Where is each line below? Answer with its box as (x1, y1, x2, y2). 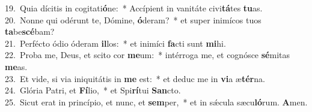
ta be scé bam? (5, 25, 55, 38)
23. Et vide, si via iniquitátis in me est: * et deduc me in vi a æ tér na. (5, 72, 265, 84)
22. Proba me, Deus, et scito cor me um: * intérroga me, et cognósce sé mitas (5, 49, 290, 61)
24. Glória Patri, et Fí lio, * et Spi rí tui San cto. (5, 84, 181, 96)
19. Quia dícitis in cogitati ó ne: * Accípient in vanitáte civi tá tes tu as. (5, 2, 263, 14)
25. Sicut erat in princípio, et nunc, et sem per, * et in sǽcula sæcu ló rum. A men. (5, 95, 308, 108)
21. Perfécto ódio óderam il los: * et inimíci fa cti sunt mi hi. (5, 37, 226, 49)
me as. (5, 60, 28, 72)
